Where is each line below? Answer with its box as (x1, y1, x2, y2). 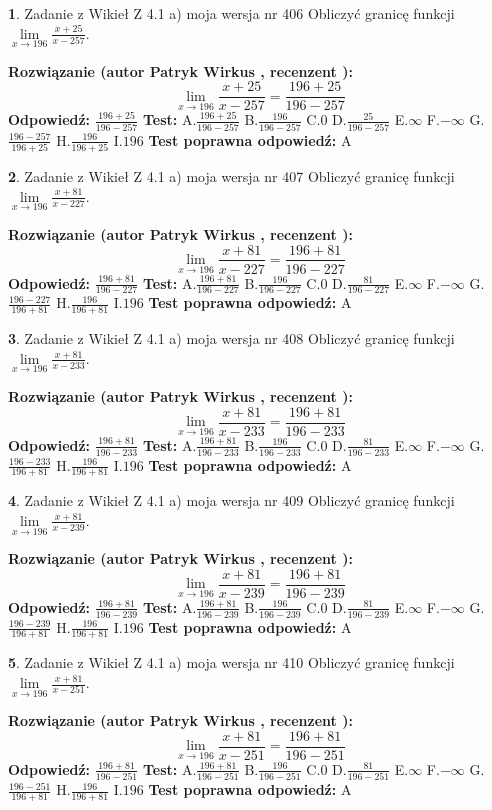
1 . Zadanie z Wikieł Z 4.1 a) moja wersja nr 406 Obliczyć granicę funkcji (8, 3, 455, 23)
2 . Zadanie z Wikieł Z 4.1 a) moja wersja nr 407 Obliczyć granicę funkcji (8, 166, 455, 187)
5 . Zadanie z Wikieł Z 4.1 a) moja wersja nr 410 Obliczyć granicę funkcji (8, 652, 455, 673)
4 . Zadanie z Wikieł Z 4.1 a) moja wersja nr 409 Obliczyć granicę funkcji (8, 490, 455, 511)
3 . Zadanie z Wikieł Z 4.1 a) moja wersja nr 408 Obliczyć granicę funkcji (8, 328, 455, 349)
